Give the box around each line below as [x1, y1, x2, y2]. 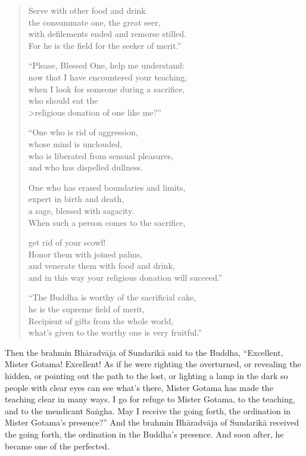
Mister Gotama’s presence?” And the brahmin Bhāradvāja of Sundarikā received [5, 416, 299, 429]
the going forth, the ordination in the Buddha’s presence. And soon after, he [5, 428, 284, 440]
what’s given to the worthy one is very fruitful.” [28, 326, 202, 339]
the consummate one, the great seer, [28, 15, 161, 28]
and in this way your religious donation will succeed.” [28, 271, 223, 283]
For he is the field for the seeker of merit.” [28, 39, 182, 51]
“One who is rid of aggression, [28, 126, 138, 138]
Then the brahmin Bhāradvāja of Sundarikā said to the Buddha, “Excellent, [5, 346, 283, 358]
